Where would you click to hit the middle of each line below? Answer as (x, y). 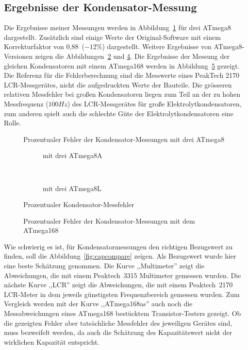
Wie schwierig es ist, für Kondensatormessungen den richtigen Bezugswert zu (118, 246)
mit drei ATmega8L (72, 188)
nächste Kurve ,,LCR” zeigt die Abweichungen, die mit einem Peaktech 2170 (118, 285)
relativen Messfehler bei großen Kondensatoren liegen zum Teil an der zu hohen (122, 94)
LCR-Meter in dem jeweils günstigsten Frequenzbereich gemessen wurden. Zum (122, 294)
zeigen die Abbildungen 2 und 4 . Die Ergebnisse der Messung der (132, 56)
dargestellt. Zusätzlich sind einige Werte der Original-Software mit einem (112, 37)
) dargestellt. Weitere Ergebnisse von (157, 46)
